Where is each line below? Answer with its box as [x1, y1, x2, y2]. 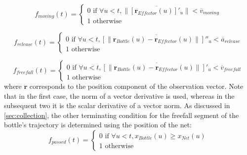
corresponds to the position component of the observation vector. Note [29, 81, 244, 91]
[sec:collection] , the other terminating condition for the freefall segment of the [4, 110, 239, 120]
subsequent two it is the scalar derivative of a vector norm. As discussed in [4, 100, 230, 111]
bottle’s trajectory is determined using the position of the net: [4, 119, 192, 130]
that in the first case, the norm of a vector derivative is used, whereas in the [4, 90, 235, 101]
